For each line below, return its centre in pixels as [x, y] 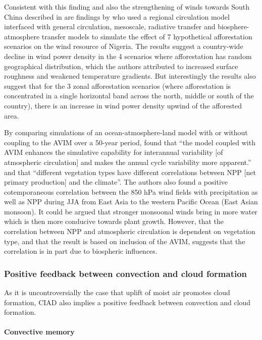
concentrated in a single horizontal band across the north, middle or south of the [129, 96]
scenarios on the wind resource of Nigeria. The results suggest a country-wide [124, 46]
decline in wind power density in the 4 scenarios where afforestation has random [128, 56]
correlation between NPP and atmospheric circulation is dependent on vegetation [130, 231]
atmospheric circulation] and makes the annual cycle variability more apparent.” [128, 162]
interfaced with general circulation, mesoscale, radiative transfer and [110, 26]
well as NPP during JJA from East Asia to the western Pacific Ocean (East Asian [131, 202]
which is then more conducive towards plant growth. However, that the [114, 221]
